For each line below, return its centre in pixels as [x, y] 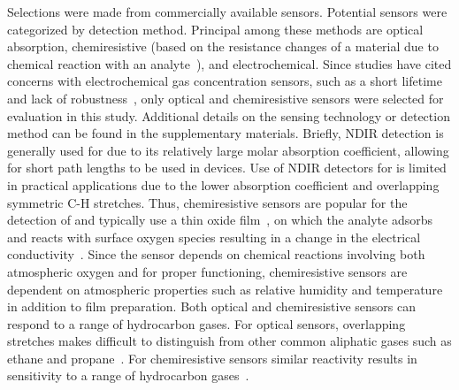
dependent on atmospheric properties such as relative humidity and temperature [225, 289]
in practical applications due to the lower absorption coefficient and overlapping [223, 184]
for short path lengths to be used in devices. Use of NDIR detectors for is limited [227, 168]
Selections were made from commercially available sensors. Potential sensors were [227, 11]
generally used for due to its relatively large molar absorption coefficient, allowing [228, 150]
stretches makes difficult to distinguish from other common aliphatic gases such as [229, 341]
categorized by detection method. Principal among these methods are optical [215, 29]
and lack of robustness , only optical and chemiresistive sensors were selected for [226, 98]
